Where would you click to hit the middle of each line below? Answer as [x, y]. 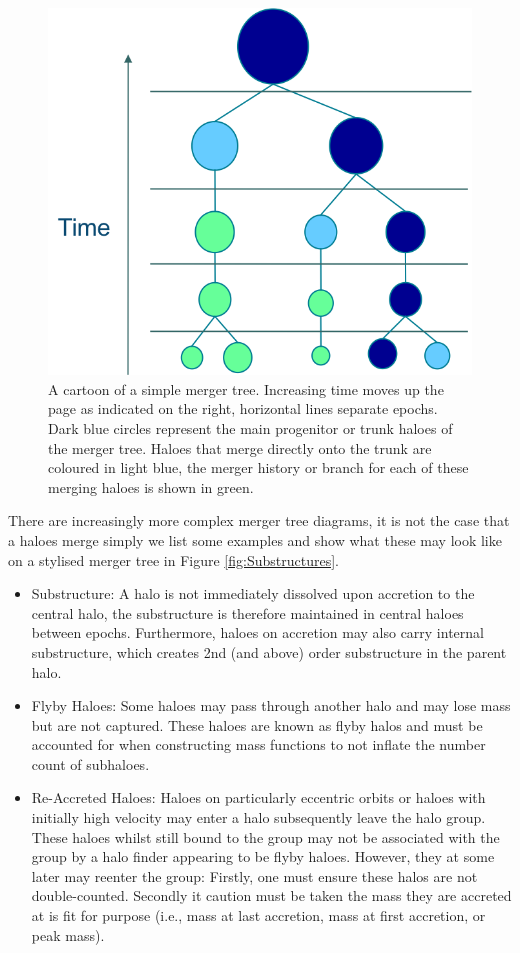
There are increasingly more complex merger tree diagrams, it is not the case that [259, 520]
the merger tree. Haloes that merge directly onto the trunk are [240, 447]
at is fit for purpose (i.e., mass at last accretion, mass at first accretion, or [258, 915]
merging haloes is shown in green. [151, 486]
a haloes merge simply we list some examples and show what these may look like [255, 539]
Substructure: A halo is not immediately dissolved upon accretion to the [253, 593]
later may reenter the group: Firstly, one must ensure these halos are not [254, 875]
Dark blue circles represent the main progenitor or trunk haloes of [250, 427]
